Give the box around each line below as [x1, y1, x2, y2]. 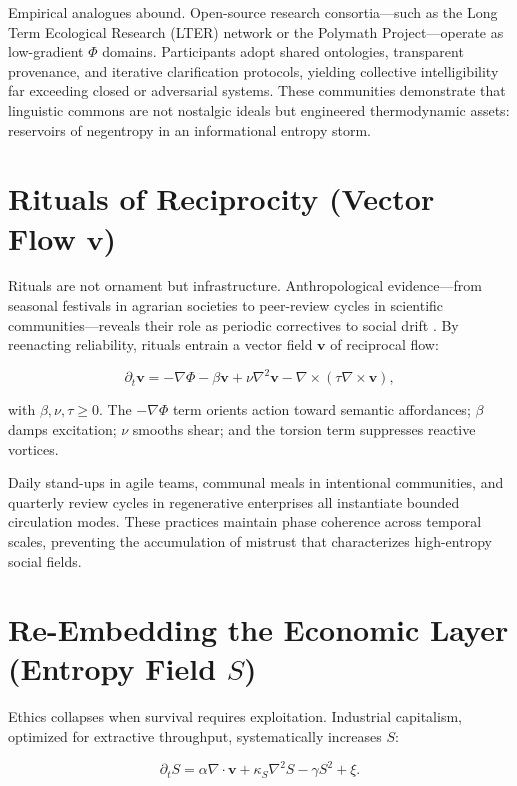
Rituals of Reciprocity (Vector [8, 178, 435, 219]
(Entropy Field [8, 648, 217, 689]
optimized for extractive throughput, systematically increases [8, 726, 382, 746]
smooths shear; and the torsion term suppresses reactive [132, 418, 476, 439]
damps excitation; [8, 418, 117, 439]
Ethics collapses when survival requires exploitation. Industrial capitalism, [8, 706, 462, 727]
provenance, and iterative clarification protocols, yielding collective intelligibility [8, 60, 499, 81]
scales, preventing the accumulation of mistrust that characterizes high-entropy [8, 530, 492, 551]
